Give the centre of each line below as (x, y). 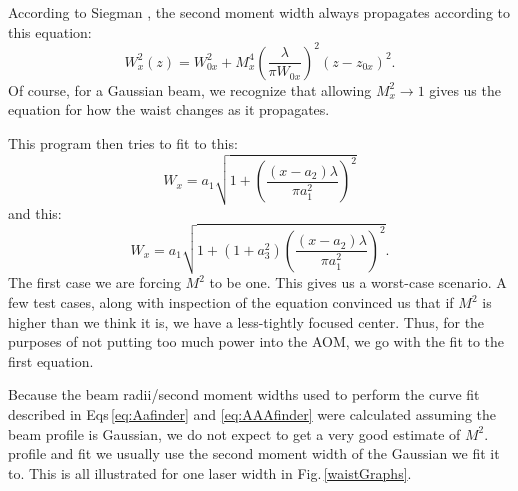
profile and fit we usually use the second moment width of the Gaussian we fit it (254, 453)
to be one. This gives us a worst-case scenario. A (358, 282)
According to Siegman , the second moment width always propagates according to (259, 12)
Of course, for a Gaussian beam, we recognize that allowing (190, 89)
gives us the (465, 89)
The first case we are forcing (94, 282)
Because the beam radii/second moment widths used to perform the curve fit (244, 394)
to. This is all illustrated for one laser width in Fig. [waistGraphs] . (210, 472)
